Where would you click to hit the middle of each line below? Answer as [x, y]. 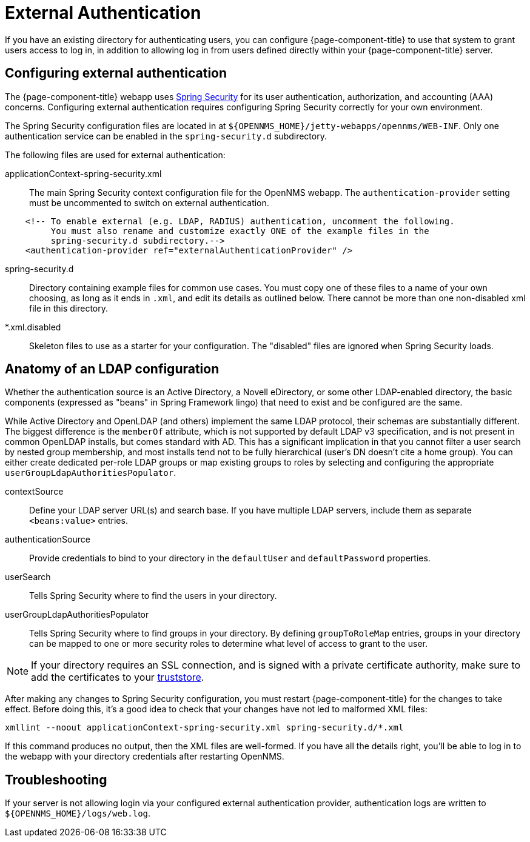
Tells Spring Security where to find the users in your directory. [153, 596]
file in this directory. [69, 308]
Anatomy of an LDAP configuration [112, 369]
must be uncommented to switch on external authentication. [149, 202]
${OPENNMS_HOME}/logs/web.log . [78, 814]
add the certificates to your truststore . [118, 677]
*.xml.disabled [33, 327]
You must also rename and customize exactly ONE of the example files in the [240, 231]
